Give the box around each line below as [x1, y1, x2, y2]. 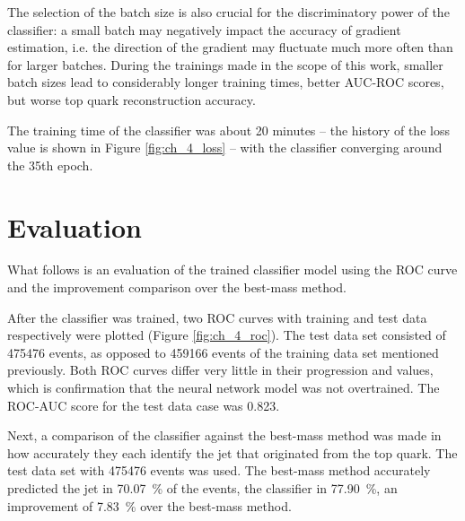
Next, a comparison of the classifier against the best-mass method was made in [7, 426, 442, 445]
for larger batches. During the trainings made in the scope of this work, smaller [7, 55, 443, 74]
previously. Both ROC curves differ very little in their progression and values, [7, 360, 434, 379]
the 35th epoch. [7, 155, 93, 174]
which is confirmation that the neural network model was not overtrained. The [7, 378, 440, 397]
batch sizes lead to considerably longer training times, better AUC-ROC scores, [7, 73, 444, 91]
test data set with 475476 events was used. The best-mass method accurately [7, 461, 431, 480]
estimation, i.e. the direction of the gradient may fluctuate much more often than [7, 38, 453, 56]
